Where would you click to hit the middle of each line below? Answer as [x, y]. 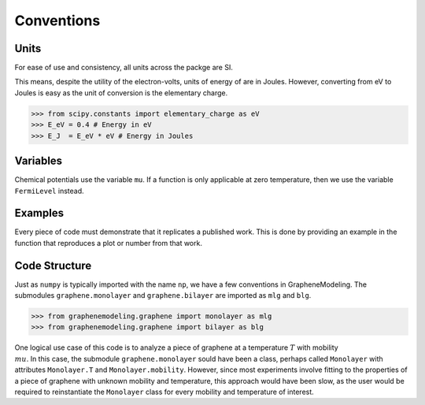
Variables [39, 161]
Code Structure [53, 265]
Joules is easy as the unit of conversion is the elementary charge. [121, 93]
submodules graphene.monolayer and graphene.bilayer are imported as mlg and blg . [163, 295]
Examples [39, 213]
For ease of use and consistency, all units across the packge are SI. [124, 68]
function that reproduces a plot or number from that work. [108, 243]
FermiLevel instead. [49, 191]
